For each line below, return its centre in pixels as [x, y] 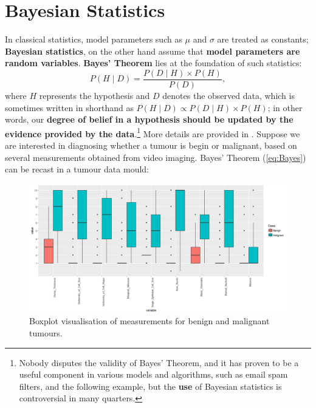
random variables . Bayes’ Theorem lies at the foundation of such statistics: [153, 63]
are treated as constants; [263, 39]
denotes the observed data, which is [228, 95]
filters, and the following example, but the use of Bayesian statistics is [150, 386]
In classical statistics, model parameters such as [94, 39]
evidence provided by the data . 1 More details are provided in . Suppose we [153, 132]
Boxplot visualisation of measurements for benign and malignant [149, 321]
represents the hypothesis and [94, 95]
